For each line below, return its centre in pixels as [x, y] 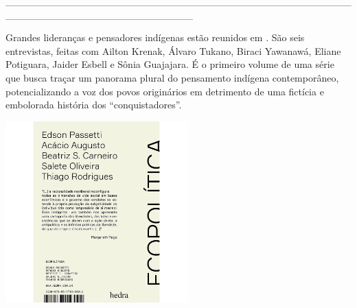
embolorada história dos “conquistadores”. [94, 105]
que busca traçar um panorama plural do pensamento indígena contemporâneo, [172, 77]
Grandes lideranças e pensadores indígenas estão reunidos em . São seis [155, 37]
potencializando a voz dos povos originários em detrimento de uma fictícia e [165, 91]
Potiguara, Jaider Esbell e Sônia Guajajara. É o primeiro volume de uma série [170, 64]
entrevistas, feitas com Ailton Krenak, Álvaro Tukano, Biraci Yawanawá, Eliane [173, 50]
